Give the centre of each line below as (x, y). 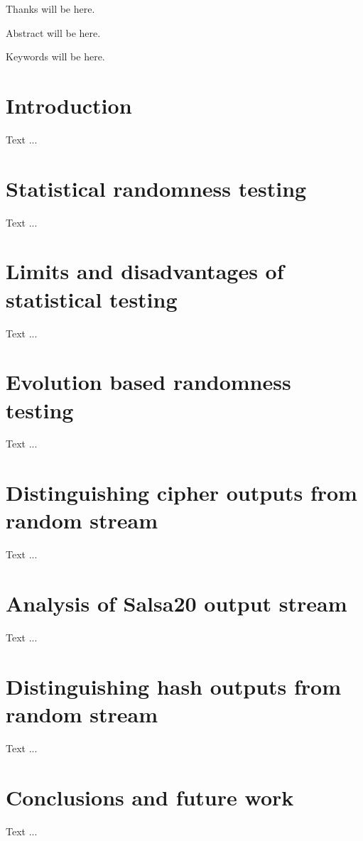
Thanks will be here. (50, 9)
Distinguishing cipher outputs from (181, 493)
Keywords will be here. (55, 56)
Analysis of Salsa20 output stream (177, 603)
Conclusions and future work (150, 797)
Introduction (69, 105)
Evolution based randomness (148, 382)
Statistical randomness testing (156, 188)
